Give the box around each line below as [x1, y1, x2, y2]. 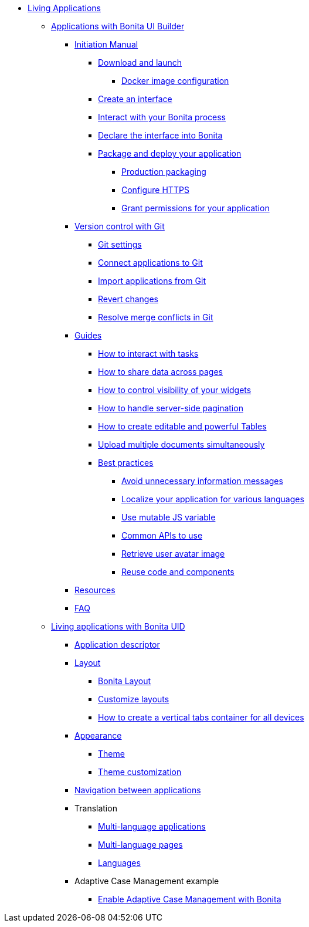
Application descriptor [74, 640, 160, 649]
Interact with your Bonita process [98, 112, 226, 122]
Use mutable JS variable [121, 512, 216, 522]
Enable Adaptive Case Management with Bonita [98, 894, 281, 904]
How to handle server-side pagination [98, 403, 243, 413]
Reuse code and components [121, 567, 235, 577]
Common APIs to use [121, 530, 203, 540]
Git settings [98, 239, 142, 249]
